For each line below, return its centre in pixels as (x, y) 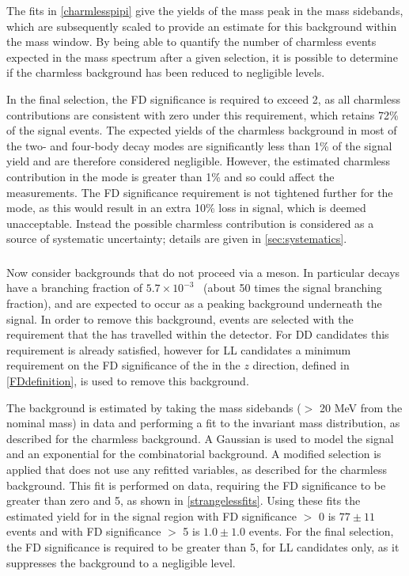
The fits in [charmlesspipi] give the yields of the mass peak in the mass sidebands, (205, 10)
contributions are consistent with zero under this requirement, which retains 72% (203, 114)
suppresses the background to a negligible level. (121, 562)
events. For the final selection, (321, 531)
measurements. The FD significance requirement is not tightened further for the (200, 192)
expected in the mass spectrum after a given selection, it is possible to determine (202, 57)
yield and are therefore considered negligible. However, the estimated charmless (199, 161)
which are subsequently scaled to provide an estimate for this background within (202, 26)
